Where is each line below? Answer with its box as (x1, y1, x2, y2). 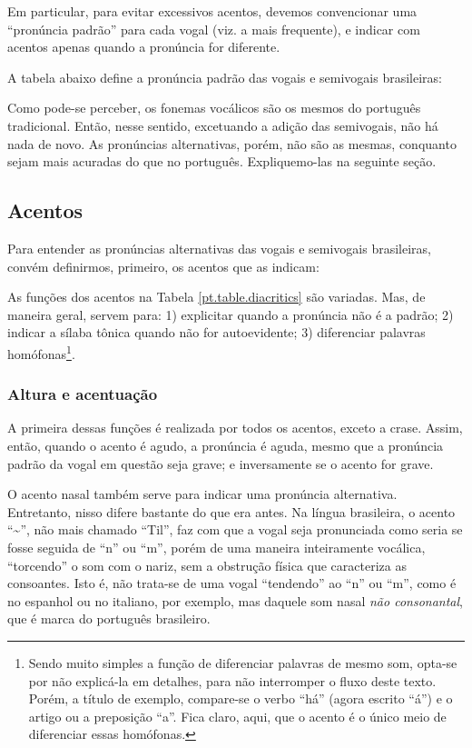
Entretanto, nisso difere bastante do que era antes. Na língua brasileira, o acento (7, 502, 456, 521)
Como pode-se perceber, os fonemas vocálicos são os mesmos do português (7, 98, 421, 117)
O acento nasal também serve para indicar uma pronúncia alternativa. (7, 484, 398, 504)
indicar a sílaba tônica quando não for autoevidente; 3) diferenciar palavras (7, 323, 426, 342)
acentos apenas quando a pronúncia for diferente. (7, 37, 280, 56)
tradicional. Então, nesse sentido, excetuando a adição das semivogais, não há (7, 115, 438, 135)
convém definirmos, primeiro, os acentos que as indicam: (7, 256, 320, 275)
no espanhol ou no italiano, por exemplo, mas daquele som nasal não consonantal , (7, 591, 463, 610)
